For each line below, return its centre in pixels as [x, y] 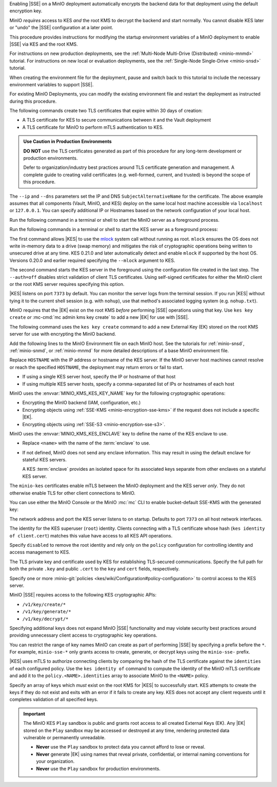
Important [34, 714]
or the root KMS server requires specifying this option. [67, 284]
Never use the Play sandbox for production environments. [98, 769]
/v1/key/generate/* [47, 612]
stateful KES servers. [44, 460]
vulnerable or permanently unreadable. [65, 737]
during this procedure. [33, 101]
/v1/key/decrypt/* [45, 619]
